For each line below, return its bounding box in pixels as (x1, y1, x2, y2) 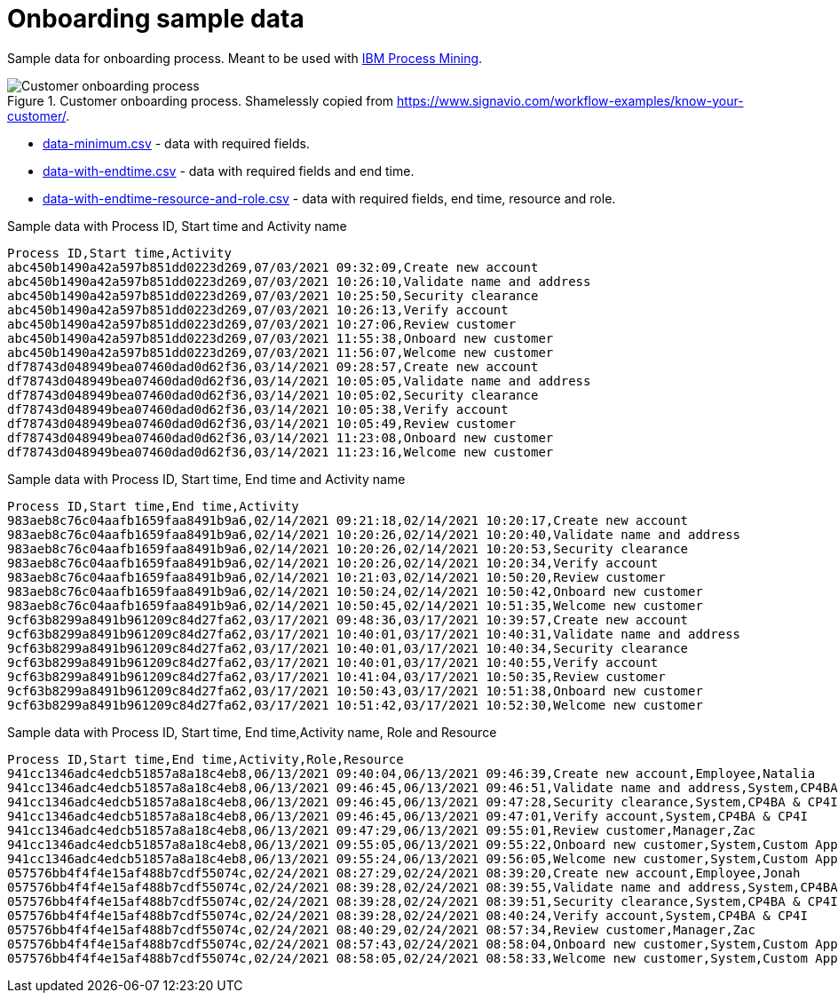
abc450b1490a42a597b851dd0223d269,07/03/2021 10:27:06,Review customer (7, 316, 517, 331)
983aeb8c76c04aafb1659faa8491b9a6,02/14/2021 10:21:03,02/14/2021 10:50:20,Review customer (7, 569, 666, 584)
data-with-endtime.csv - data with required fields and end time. (43, 163, 415, 179)
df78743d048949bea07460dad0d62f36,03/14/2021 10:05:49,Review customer (7, 416, 517, 431)
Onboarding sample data (7, 4, 304, 34)
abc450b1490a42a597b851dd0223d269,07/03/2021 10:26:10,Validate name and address (7, 274, 591, 289)
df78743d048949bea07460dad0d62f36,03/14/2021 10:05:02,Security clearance (7, 387, 539, 402)
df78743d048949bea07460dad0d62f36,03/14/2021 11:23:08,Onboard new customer (7, 430, 554, 445)
